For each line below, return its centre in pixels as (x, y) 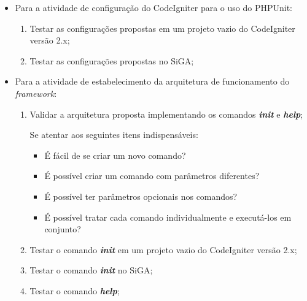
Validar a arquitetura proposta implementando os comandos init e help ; (166, 114)
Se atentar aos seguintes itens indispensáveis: (114, 135)
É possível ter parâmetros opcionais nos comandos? (141, 196)
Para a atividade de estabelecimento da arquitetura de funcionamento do (152, 81)
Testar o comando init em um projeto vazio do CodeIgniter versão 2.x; (163, 249)
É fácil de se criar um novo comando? (115, 155)
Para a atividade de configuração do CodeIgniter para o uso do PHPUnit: (153, 7)
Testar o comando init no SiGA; (91, 270)
